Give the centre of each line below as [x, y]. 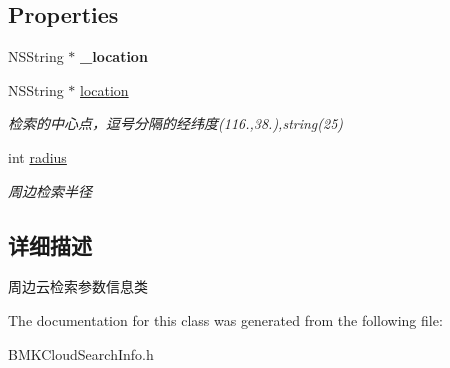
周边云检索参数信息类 [78, 286]
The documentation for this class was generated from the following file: [225, 319]
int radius [37, 156]
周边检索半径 [50, 190]
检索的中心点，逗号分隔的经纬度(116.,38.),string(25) [176, 123]
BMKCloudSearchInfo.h [81, 353]
